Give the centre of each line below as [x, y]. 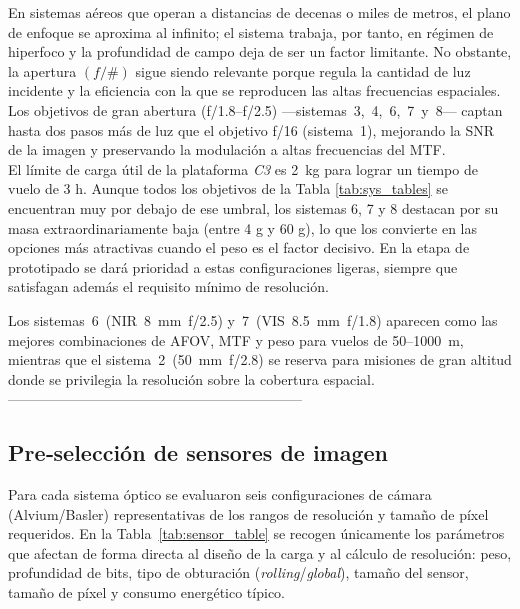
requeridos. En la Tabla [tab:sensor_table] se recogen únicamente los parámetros [256, 533]
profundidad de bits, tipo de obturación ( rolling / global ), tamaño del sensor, [238, 572]
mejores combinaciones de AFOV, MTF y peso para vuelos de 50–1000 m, [236, 339]
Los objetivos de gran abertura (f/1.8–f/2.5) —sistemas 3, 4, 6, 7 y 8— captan [255, 109]
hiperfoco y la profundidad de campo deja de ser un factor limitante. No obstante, [260, 51]
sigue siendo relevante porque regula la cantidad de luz [303, 70]
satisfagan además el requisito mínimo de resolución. [168, 286]
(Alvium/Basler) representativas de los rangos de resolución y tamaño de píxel [248, 513]
